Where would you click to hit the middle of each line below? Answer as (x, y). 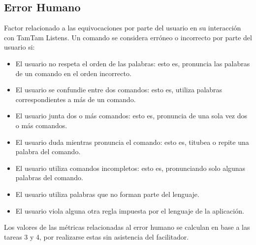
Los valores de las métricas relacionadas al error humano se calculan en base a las (127, 227)
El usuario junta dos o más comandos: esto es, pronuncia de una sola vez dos (131, 116)
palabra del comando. (48, 151)
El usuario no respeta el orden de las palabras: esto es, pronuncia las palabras (133, 63)
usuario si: (19, 47)
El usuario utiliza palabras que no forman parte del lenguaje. (107, 194)
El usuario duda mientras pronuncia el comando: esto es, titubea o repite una (132, 142)
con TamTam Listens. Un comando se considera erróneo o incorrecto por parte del (128, 37)
